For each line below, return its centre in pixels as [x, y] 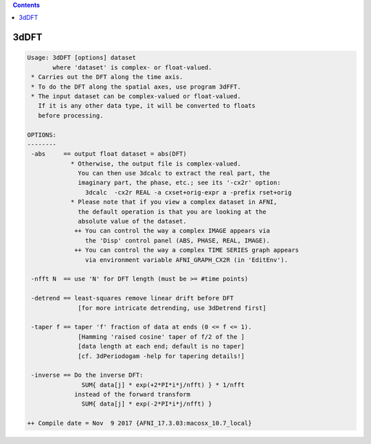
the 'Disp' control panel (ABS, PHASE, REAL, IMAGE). [178, 240]
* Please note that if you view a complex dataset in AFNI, [174, 202]
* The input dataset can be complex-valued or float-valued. [136, 96]
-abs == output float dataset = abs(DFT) [109, 154]
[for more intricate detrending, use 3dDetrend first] [172, 308]
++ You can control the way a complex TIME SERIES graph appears [187, 250]
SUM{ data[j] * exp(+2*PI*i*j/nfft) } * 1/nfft [163, 385]
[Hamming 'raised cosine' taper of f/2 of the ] [161, 336]
